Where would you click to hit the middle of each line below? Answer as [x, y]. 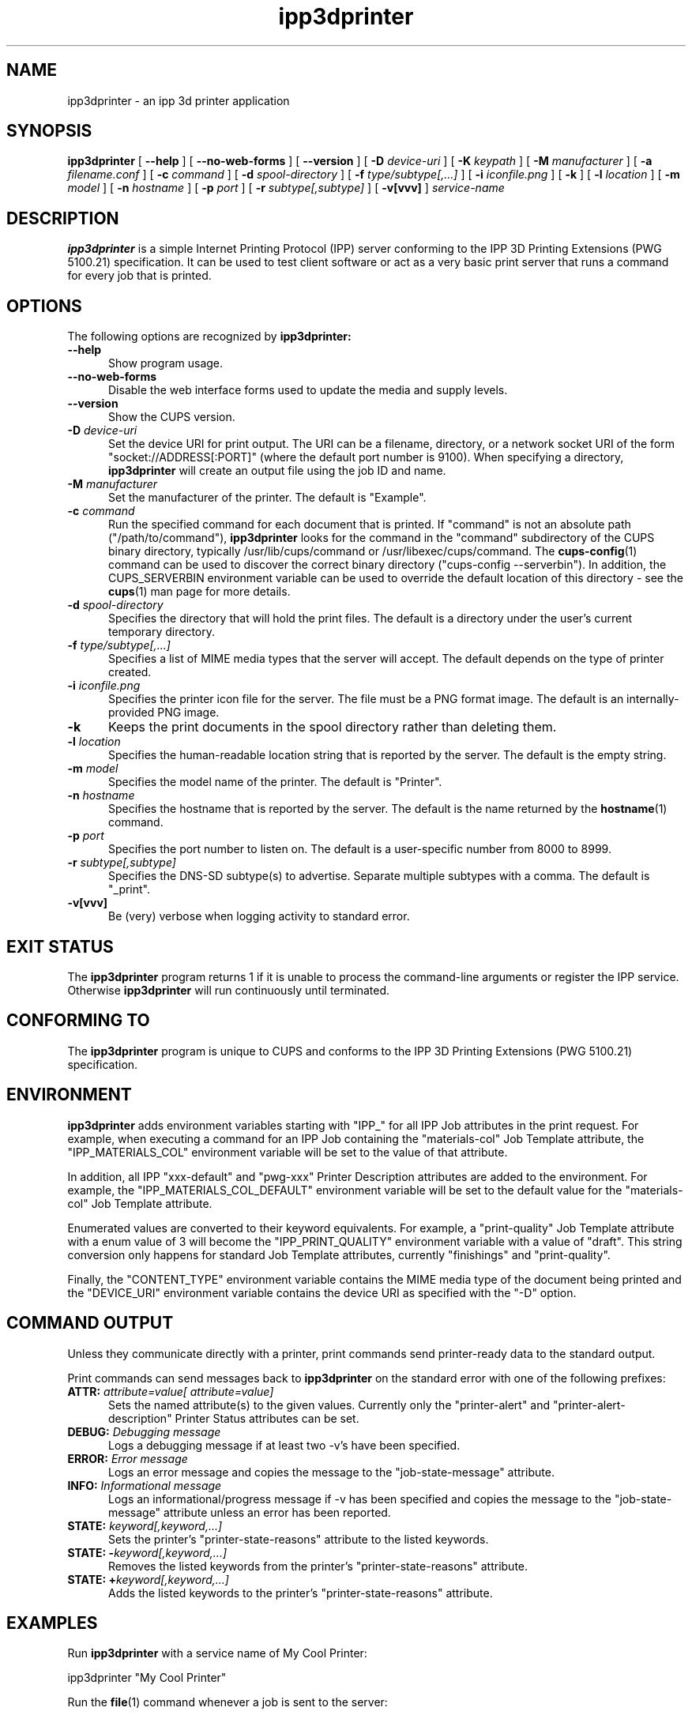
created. [130, 672]
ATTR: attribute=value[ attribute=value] [171, 1391]
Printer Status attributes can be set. [267, 1418]
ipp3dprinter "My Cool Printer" [147, 1678]
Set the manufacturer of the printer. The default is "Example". [267, 498]
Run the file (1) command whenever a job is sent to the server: [228, 1702]
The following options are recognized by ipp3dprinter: [209, 337]
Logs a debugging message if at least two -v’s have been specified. [284, 1445]
